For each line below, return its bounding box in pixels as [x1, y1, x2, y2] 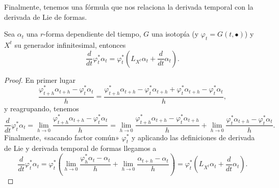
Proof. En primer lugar [4, 74, 75, 85]
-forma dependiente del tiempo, [43, 28, 141, 39]
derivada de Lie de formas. [4, 11, 87, 22]
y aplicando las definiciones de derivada [132, 132, 255, 142]
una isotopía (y [151, 28, 199, 39]
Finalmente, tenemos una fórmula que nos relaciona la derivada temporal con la [4, 2, 253, 12]
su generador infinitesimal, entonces [14, 39, 126, 50]
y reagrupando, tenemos [4, 103, 79, 114]
